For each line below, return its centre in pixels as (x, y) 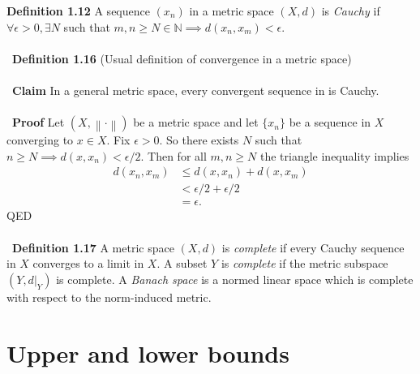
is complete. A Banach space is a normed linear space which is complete (235, 279)
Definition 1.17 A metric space (93, 247)
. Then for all (174, 155)
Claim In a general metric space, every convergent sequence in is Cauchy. (196, 90)
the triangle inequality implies (334, 155)
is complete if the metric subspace (304, 263)
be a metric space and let (196, 122)
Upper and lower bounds (148, 353)
